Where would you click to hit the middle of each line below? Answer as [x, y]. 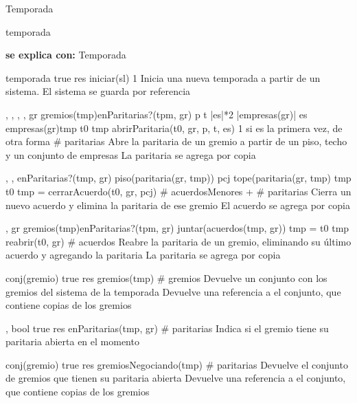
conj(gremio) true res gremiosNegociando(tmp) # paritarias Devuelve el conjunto [177, 364]
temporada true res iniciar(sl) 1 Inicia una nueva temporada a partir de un [163, 77]
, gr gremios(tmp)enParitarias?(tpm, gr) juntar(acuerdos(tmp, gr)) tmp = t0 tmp [177, 228]
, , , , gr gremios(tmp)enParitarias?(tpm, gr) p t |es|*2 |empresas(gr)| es [157, 114]
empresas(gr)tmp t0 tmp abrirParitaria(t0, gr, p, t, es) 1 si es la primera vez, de [174, 128]
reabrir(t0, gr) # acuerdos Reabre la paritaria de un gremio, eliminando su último [178, 241]
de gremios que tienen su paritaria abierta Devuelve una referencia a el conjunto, [176, 378]
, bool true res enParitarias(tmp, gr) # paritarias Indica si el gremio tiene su [167, 328]
